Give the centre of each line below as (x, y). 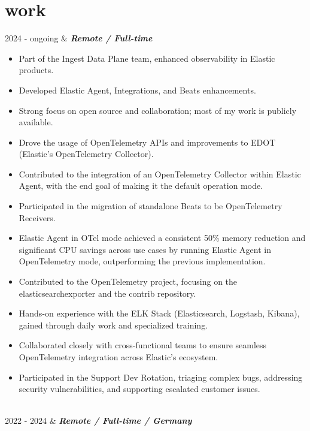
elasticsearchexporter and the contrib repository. (107, 293)
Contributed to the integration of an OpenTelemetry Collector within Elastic (160, 174)
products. (36, 70)
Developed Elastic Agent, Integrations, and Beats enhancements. (137, 90)
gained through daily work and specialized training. (113, 325)
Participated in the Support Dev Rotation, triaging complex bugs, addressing (161, 377)
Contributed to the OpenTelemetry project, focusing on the (128, 281)
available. (36, 122)
